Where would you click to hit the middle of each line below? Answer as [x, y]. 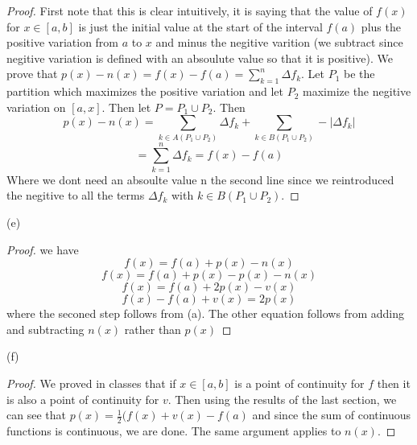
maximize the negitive [357, 91]
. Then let [126, 107]
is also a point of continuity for [83, 399]
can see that [36, 415]
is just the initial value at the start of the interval [200, 26]
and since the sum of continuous [332, 415]
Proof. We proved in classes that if [91, 383]
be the [359, 74]
